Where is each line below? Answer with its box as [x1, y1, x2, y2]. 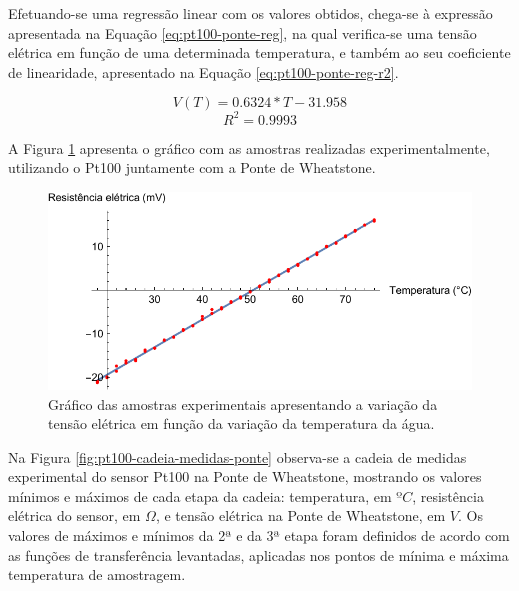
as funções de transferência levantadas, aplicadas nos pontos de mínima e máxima [8, 544, 509, 565]
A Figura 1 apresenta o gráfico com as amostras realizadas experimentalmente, [8, 137, 490, 158]
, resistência [412, 485, 484, 506]
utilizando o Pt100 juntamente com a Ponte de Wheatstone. [8, 157, 376, 178]
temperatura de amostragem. [8, 564, 186, 585]
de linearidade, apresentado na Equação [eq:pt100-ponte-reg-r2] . [8, 61, 399, 82]
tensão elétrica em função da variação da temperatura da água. [48, 413, 435, 434]
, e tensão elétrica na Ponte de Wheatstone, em [155, 505, 446, 526]
